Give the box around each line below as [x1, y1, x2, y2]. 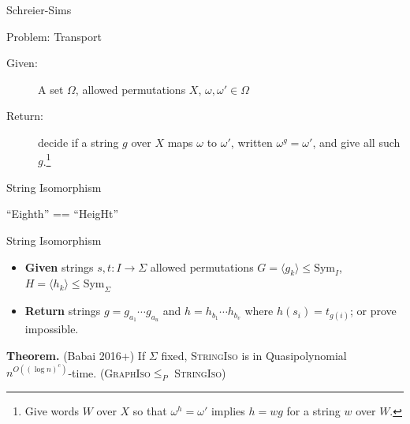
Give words [24, 402, 80, 418]
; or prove [349, 302, 397, 319]
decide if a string [38, 133, 119, 150]
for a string [286, 402, 341, 418]
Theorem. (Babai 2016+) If [6, 347, 146, 363]
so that [132, 402, 167, 418]
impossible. [24, 321, 79, 337]
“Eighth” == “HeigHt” [6, 205, 119, 222]
